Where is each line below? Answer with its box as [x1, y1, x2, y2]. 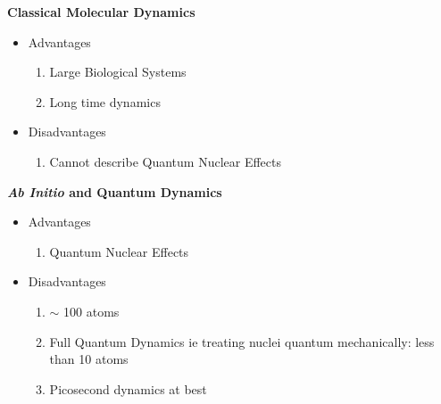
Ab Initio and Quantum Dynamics [7, 182, 222, 201]
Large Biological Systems [49, 62, 187, 81]
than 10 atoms [49, 350, 129, 368]
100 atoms [63, 301, 120, 320]
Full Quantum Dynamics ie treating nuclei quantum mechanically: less [49, 332, 435, 350]
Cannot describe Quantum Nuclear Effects [49, 152, 282, 170]
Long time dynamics [49, 92, 161, 111]
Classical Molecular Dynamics [7, 3, 196, 21]
